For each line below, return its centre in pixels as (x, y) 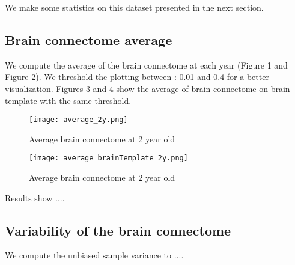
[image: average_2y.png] (78, 120)
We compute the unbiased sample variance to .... (94, 255)
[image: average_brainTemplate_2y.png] (108, 158)
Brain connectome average (89, 39)
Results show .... (35, 197)
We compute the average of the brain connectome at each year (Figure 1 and (146, 65)
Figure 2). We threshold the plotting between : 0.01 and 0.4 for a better (137, 77)
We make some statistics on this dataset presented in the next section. (134, 7)
